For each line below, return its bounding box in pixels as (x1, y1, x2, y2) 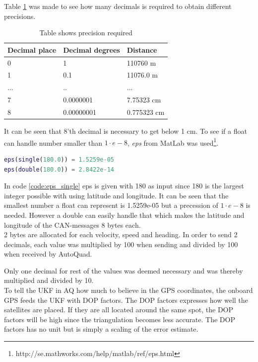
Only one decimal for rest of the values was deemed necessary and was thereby (4, 265, 243, 275)
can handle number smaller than (4, 137, 103, 148)
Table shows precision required (39, 27, 132, 38)
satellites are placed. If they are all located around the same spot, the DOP (4, 304, 234, 315)
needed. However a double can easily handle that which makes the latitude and (4, 209, 245, 220)
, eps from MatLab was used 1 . (128, 136, 219, 148)
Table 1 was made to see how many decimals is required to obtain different (4, 1, 232, 11)
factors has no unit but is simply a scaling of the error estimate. (4, 324, 198, 334)
